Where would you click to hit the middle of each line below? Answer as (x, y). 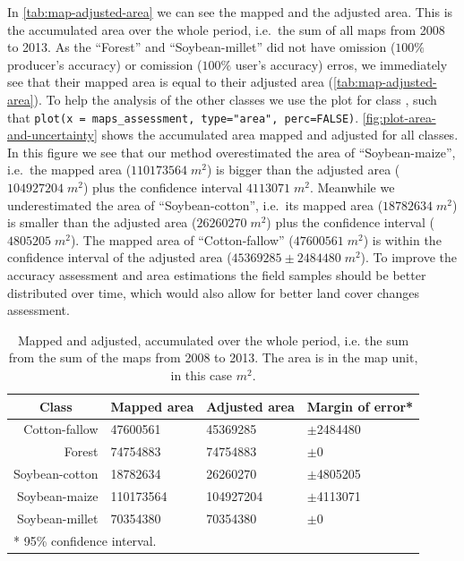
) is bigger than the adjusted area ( (303, 170)
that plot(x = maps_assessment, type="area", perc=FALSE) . (183, 117)
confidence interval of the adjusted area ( (120, 257)
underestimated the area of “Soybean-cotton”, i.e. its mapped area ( (195, 204)
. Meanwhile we (352, 187)
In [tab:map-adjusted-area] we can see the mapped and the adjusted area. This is (230, 12)
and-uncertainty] (52, 135)
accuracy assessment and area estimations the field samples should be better (217, 274)
